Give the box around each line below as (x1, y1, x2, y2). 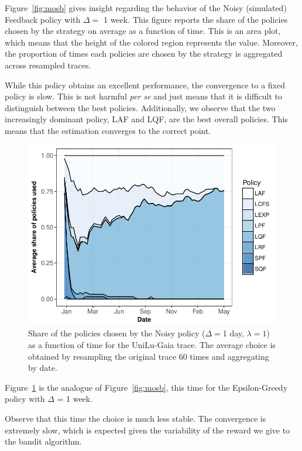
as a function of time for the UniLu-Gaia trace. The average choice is (28, 339, 276, 351)
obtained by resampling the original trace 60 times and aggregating (28, 350, 269, 362)
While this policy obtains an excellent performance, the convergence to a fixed (5, 78, 285, 91)
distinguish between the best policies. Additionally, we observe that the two (5, 101, 276, 113)
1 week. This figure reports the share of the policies (103, 13, 288, 25)
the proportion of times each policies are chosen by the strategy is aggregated (5, 47, 283, 60)
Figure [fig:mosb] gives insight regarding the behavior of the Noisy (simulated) (5, 2, 287, 13)
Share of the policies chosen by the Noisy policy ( (28, 327, 205, 339)
